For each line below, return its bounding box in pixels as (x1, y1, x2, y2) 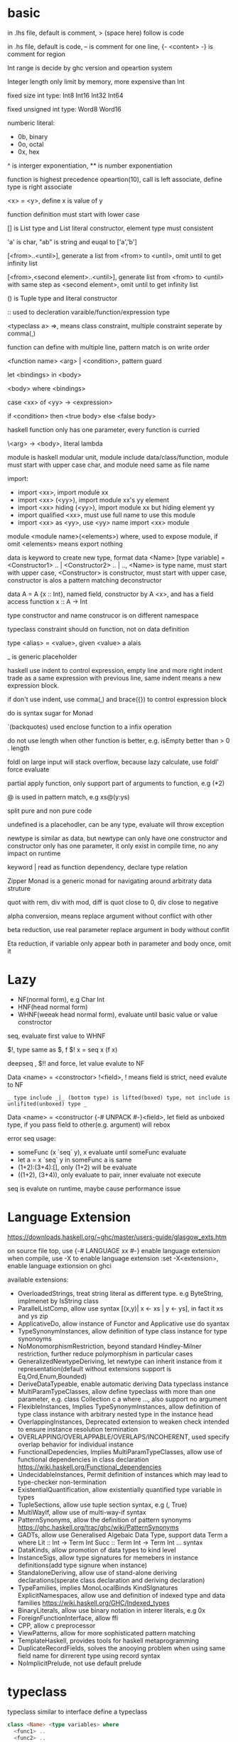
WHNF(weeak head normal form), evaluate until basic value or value (17, 1010, 218, 1019)
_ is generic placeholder (7, 652, 78, 661)
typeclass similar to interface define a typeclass (7, 1707, 148, 1716)
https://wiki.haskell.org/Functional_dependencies (17, 1462, 162, 1471)
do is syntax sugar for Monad (7, 708, 94, 717)
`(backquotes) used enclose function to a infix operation (7, 723, 172, 731)
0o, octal (17, 140, 44, 148)
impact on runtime (7, 849, 61, 858)
